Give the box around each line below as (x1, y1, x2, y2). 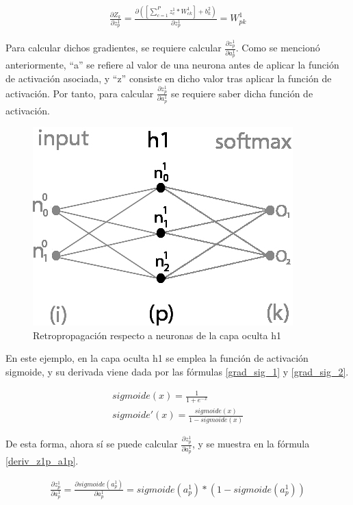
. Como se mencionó (235, 40, 320, 55)
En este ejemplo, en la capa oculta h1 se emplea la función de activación (5, 351, 309, 365)
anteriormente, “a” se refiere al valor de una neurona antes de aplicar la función (5, 58, 339, 72)
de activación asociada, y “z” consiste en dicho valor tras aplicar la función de (5, 71, 332, 85)
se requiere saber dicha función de (170, 86, 313, 100)
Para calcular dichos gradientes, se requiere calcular (5, 40, 222, 55)
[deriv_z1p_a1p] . (5, 453, 79, 467)
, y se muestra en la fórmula (192, 436, 310, 451)
